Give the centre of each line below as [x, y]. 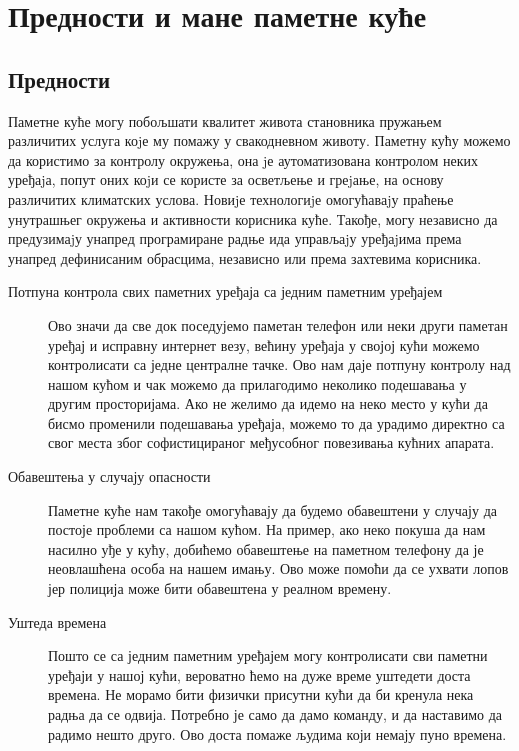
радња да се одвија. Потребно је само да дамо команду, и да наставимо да [275, 714]
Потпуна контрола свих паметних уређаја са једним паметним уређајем [225, 291]
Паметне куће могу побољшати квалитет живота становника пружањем [225, 120]
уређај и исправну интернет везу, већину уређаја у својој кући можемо [264, 344]
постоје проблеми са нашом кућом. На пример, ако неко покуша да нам [267, 529]
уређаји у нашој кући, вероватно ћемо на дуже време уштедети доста [259, 674]
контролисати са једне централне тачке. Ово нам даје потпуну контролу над [279, 364]
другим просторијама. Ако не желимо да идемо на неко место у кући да [268, 403]
